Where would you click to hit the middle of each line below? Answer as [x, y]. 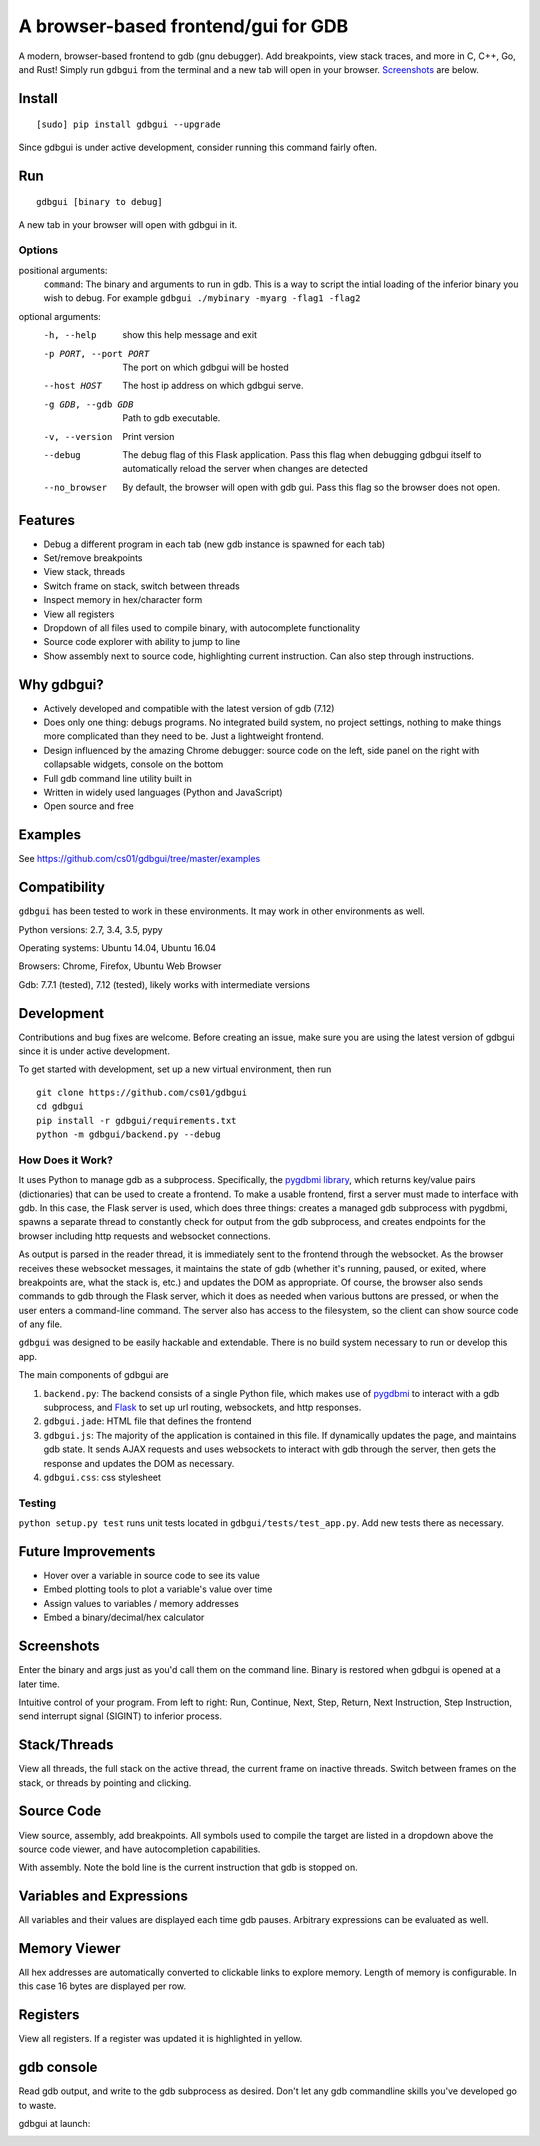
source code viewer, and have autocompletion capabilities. [139, 1849]
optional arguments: [60, 316]
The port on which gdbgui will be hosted [205, 367]
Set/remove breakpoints [93, 558]
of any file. [40, 1324]
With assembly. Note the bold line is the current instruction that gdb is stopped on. [188, 1867]
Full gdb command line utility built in [117, 778]
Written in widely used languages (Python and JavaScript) [163, 792]
